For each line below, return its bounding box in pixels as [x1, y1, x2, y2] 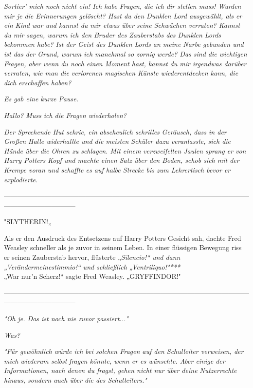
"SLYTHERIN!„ [4, 216, 52, 227]
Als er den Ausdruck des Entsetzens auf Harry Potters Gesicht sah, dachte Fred [4, 233, 241, 243]
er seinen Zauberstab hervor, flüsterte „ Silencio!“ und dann [4, 252, 181, 262]
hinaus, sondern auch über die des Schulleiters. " [4, 375, 147, 385]
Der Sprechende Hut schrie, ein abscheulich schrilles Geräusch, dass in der [4, 126, 227, 136]
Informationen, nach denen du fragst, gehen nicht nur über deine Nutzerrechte [4, 365, 237, 375]
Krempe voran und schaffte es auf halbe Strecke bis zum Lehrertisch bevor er [4, 164, 231, 175]
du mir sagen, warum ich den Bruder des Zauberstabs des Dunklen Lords [4, 29, 221, 39]
